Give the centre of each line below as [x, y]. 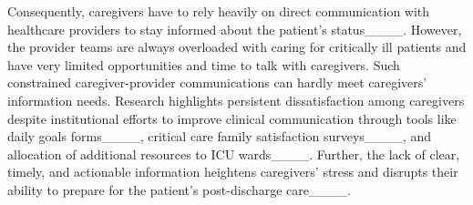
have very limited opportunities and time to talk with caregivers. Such [204, 64]
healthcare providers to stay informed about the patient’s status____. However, [235, 29]
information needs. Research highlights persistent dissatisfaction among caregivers [236, 100]
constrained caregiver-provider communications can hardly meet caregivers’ [217, 82]
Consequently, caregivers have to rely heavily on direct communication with [219, 11]
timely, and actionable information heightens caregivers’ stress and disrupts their [233, 172]
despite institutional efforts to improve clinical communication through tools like [232, 118]
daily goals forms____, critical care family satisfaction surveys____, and [219, 136]
